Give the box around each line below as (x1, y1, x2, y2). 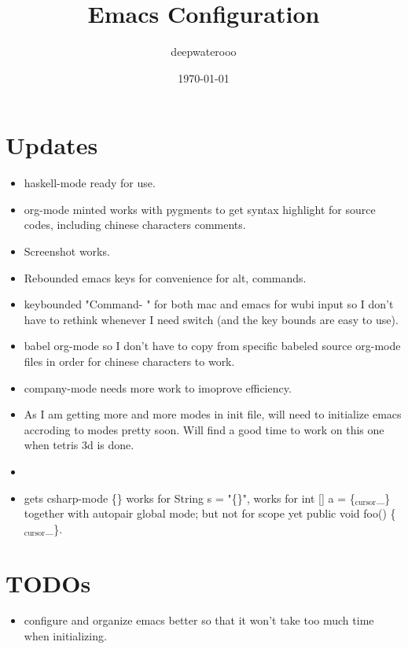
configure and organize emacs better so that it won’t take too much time (24, 612, 374, 629)
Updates (6, 129, 98, 161)
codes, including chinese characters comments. (24, 216, 246, 233)
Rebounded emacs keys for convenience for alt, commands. (24, 269, 307, 286)
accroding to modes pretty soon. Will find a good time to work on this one (24, 421, 384, 437)
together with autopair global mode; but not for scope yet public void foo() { (24, 505, 396, 522)
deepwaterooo (171, 43, 237, 60)
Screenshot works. (24, 243, 110, 260)
